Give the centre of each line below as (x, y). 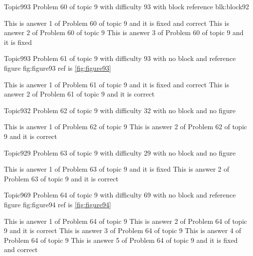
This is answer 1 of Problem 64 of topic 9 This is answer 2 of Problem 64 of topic (126, 221)
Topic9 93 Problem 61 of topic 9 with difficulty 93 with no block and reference (120, 58)
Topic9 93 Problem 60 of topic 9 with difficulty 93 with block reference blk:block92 (126, 6)
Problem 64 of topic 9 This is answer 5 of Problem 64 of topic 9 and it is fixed (121, 240)
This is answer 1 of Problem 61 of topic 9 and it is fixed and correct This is (117, 84)
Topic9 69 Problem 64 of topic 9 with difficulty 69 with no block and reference (120, 195)
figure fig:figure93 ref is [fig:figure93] (58, 68)
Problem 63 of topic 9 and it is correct (61, 178)
